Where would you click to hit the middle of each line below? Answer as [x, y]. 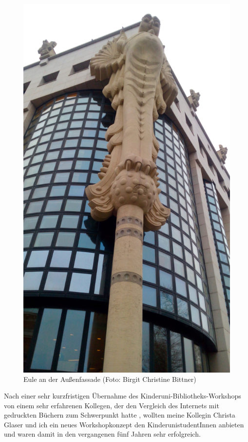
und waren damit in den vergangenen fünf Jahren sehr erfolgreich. [102, 434]
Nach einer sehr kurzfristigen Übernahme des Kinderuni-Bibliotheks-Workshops [123, 395]
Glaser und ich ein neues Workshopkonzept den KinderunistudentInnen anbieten [124, 424]
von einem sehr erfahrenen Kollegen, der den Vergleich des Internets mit [112, 405]
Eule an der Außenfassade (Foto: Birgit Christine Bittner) [110, 379]
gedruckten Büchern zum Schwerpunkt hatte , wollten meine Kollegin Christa [120, 415]
